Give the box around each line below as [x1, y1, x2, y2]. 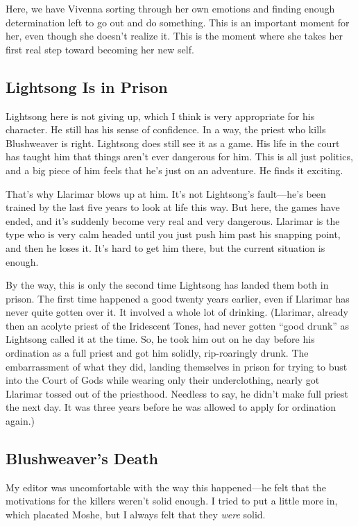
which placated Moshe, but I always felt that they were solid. [6, 507, 266, 522]
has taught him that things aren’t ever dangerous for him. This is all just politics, [6, 149, 353, 164]
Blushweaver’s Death [6, 448, 158, 469]
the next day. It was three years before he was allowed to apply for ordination [6, 400, 336, 414]
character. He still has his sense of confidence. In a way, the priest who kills [6, 122, 326, 137]
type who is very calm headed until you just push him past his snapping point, [6, 227, 341, 241]
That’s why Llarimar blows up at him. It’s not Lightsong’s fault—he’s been [6, 186, 326, 201]
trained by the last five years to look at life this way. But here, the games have [6, 200, 340, 214]
